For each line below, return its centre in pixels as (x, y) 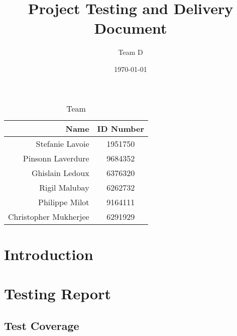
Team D (131, 52)
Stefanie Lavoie (63, 143)
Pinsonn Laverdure (56, 158)
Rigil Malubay (64, 187)
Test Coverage (42, 325)
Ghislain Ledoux (60, 173)
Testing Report (57, 293)
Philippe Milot (64, 202)
